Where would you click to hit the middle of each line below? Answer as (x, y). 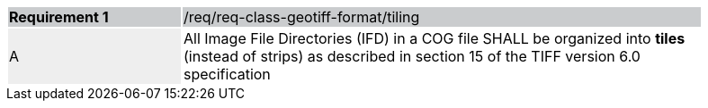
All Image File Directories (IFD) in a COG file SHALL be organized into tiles (435, 38)
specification (227, 74)
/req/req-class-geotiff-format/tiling (302, 17)
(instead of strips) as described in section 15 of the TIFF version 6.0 (412, 56)
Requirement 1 (59, 17)
